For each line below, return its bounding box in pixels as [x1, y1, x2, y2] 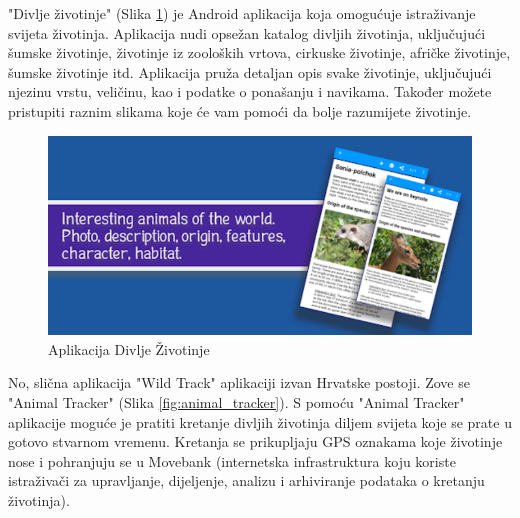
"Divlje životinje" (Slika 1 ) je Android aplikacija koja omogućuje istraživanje [8, 3, 476, 23]
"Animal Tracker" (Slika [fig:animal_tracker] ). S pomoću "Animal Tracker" [8, 392, 465, 413]
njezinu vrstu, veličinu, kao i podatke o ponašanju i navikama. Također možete [8, 81, 492, 102]
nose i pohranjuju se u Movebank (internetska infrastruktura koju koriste [8, 450, 456, 471]
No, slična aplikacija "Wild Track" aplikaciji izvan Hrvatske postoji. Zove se [8, 372, 470, 393]
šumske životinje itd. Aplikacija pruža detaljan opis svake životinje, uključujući [8, 61, 492, 82]
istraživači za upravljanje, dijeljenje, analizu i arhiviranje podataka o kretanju [8, 470, 485, 491]
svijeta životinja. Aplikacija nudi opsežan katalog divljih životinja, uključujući [8, 22, 486, 43]
